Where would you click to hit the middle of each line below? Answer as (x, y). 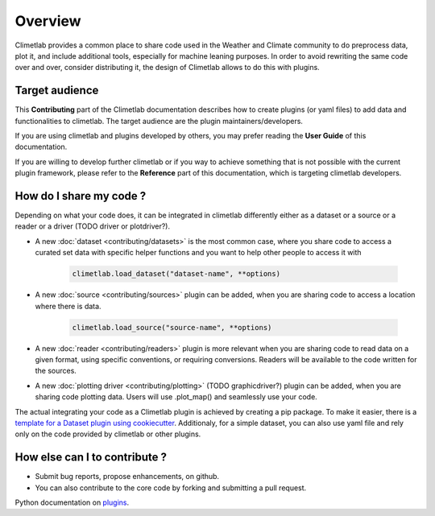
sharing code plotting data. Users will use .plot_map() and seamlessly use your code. (176, 397)
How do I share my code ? (81, 196)
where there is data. (68, 306)
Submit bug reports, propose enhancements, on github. (127, 477)
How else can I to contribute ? (91, 458)
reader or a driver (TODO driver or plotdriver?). (93, 226)
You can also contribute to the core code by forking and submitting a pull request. (171, 488)
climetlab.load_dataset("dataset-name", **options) (176, 274)
